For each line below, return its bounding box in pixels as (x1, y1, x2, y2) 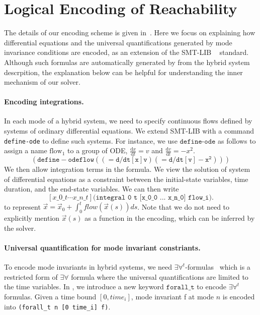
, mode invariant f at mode (131, 291, 214, 301)
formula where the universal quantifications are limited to (71, 271, 248, 282)
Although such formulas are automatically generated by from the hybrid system (4, 56, 250, 67)
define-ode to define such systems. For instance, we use (4, 135, 178, 146)
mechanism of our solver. (4, 77, 80, 87)
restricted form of (4, 271, 58, 282)
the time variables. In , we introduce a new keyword (4, 281, 164, 292)
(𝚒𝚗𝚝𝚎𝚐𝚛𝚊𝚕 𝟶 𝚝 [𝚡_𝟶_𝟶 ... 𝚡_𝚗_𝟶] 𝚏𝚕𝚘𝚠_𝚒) (93, 194, 212, 201)
